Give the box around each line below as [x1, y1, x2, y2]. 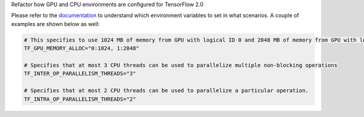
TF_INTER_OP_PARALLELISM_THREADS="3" [24, 70, 136, 77]
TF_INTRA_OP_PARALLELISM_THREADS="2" [24, 95, 136, 103]
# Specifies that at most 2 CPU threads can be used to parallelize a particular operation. [24, 87, 309, 94]
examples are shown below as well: [11, 20, 100, 27]
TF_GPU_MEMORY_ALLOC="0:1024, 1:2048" [24, 45, 140, 52]
